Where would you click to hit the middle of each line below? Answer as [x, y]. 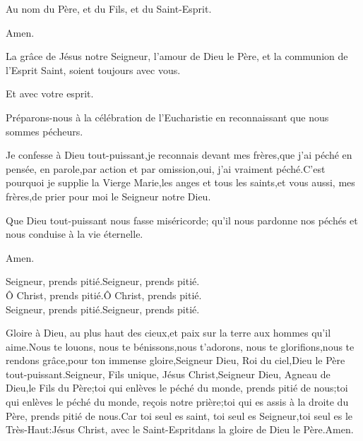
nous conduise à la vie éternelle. [75, 234]
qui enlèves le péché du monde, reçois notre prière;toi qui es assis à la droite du [177, 402]
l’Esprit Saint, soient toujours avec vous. [93, 70]
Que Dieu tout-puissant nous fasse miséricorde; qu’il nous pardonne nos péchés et [182, 220]
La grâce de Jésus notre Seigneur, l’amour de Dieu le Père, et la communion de [177, 56]
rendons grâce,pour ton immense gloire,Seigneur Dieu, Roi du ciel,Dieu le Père [175, 360]
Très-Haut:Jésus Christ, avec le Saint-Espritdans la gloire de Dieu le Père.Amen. [180, 429]
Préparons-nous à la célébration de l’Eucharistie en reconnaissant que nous [167, 117]
